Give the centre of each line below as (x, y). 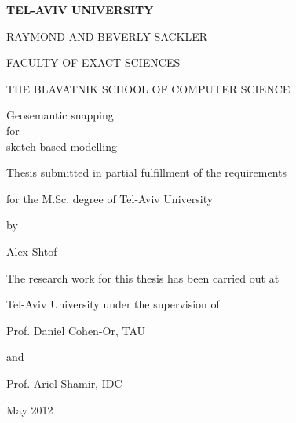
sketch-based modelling (62, 146)
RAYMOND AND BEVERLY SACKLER (107, 36)
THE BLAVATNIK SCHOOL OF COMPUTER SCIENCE (148, 88)
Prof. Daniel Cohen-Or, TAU (76, 330)
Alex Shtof (32, 251)
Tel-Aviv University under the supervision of (113, 304)
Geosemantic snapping (60, 115)
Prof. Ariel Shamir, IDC (64, 383)
